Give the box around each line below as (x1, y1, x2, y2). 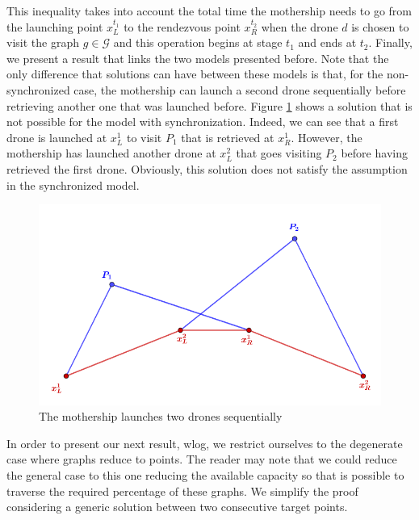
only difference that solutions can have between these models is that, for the (6, 65, 383, 82)
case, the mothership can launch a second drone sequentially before (73, 81, 406, 98)
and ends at (298, 34, 357, 51)
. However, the (291, 128, 362, 145)
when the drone (261, 18, 338, 35)
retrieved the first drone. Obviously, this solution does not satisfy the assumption (6, 160, 408, 177)
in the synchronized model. (6, 176, 140, 193)
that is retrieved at (181, 128, 274, 145)
